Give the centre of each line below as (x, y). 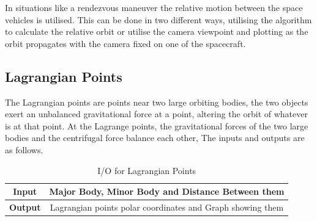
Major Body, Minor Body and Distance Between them (167, 191)
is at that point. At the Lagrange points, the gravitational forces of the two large (157, 125)
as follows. (24, 149)
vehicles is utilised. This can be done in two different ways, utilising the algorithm (158, 19)
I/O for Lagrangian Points (147, 170)
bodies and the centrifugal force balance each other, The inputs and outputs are (155, 138)
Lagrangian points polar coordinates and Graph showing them (167, 207)
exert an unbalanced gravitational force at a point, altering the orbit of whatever (156, 114)
